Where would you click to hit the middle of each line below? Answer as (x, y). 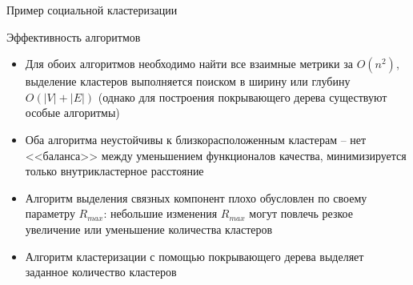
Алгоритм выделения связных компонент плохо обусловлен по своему (196, 197)
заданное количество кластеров (101, 272)
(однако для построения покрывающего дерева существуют (243, 96)
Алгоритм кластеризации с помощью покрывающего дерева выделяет (194, 256)
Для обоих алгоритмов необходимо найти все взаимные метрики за (189, 64)
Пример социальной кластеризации (92, 10)
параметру (50, 213)
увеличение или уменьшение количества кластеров (149, 229)
